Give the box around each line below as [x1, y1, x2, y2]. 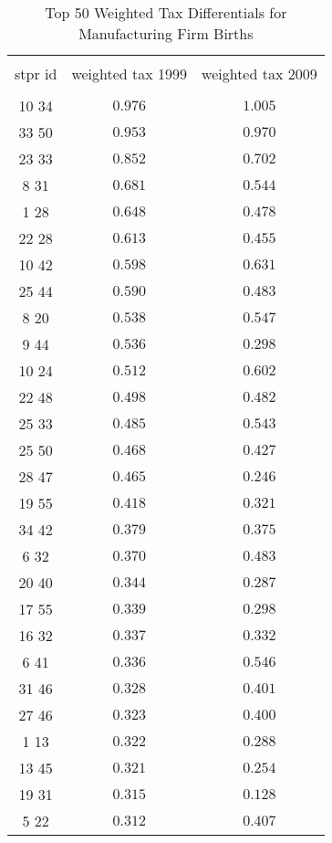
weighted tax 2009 [202, 63, 317, 84]
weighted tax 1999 [71, 63, 188, 84]
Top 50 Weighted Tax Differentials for [45, 2, 287, 23]
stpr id [15, 63, 57, 84]
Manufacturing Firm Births [78, 23, 254, 44]
